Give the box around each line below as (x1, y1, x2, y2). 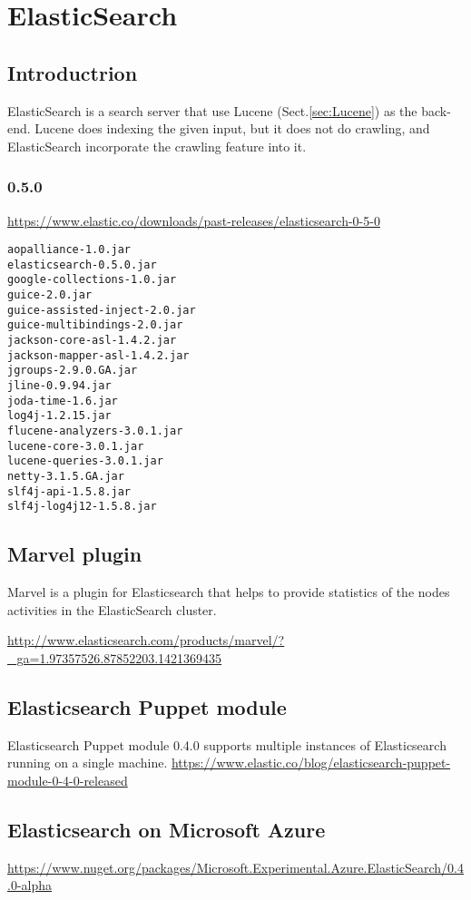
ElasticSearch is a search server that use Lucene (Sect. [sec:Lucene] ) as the (7, 101, 417, 120)
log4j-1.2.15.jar (7, 409, 112, 423)
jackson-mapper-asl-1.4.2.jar (7, 348, 190, 362)
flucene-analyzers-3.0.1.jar (7, 425, 183, 438)
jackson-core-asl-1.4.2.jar (7, 334, 177, 347)
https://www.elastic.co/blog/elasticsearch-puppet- (171, 753, 451, 772)
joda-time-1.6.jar (7, 394, 118, 407)
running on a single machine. (7, 753, 168, 772)
